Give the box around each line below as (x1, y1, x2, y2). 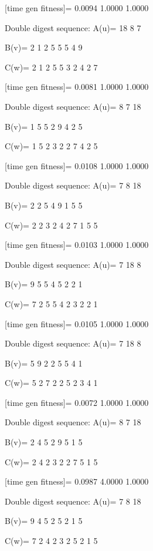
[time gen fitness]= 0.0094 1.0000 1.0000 (5, 2, 149, 14)
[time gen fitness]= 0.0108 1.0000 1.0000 (5, 159, 149, 172)
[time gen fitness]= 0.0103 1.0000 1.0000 (5, 238, 149, 251)
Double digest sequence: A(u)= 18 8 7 (5, 21, 141, 33)
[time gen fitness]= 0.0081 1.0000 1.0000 (5, 80, 149, 93)
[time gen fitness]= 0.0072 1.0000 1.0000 (5, 396, 149, 408)
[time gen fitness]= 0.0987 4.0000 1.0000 (5, 475, 149, 488)
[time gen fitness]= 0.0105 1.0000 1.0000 (5, 317, 149, 330)
